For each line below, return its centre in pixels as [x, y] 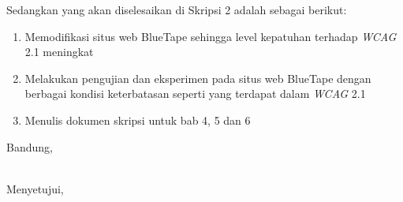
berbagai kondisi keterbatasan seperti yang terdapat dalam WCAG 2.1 [195, 94]
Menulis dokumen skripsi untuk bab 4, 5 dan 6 [138, 120]
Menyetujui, [35, 188]
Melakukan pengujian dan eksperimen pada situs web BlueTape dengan [198, 78]
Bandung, [30, 146]
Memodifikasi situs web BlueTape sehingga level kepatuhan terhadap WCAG [211, 36]
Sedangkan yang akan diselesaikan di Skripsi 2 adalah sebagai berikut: [177, 9]
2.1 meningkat [59, 52]
